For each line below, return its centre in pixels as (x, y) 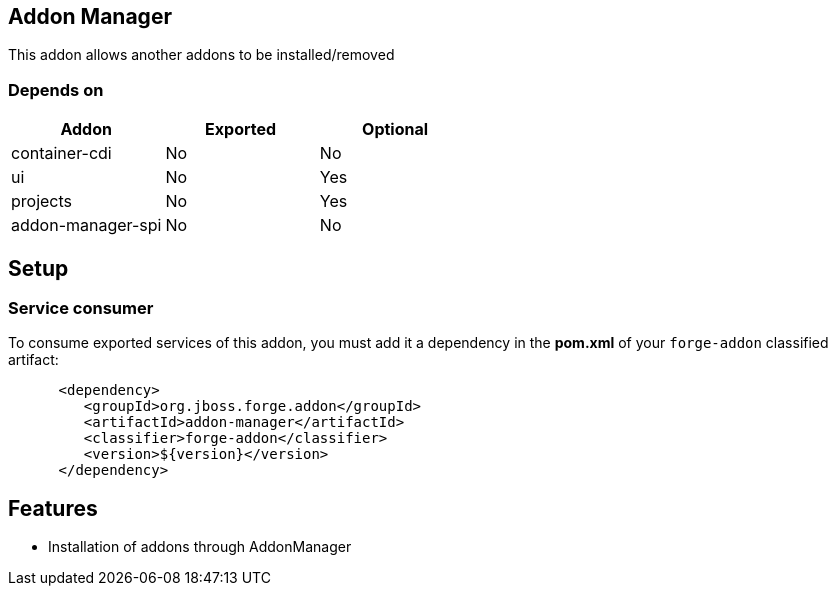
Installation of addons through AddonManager (200, 547)
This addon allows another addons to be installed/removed (201, 55)
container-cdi (61, 153)
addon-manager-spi (86, 225)
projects (42, 201)
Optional (395, 129)
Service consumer (81, 308)
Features (53, 508)
